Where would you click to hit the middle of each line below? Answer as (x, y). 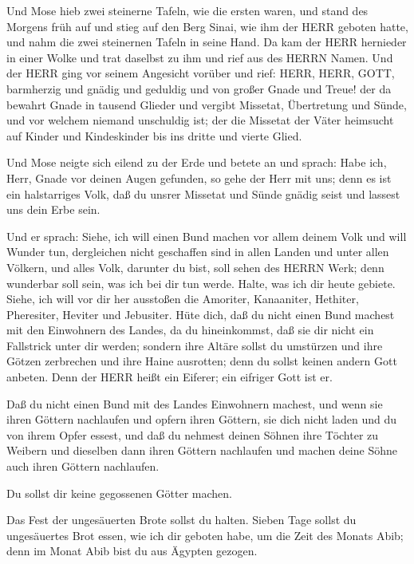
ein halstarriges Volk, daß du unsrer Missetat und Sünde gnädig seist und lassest (203, 193)
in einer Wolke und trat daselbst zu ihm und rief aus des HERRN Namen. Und (200, 57)
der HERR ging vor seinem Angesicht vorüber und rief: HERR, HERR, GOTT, (201, 73)
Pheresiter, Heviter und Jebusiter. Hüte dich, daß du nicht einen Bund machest (201, 314)
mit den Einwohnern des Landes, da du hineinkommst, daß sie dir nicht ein (190, 330)
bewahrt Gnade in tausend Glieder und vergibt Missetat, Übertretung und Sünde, (207, 104)
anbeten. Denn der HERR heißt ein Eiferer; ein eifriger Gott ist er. (170, 377)
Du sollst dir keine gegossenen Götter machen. (119, 493)
